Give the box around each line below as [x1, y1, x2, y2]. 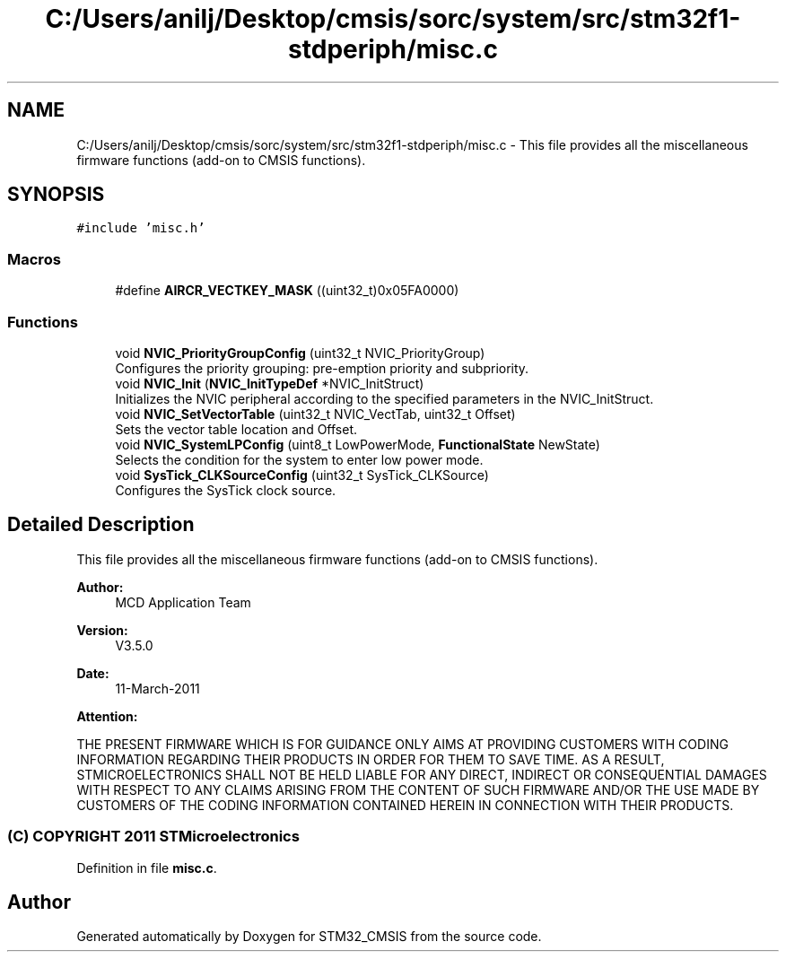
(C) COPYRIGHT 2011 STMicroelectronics [7, 827, 300, 846]
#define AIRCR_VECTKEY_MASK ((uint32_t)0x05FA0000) [115, 283, 459, 299]
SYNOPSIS [7, 183, 105, 206]
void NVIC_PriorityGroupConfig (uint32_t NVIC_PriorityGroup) [115, 344, 485, 361]
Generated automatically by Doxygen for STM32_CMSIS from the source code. [76, 928, 542, 945]
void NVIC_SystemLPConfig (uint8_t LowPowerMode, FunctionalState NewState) [115, 436, 600, 452]
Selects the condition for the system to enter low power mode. [115, 451, 484, 467]
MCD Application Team [115, 594, 251, 610]
